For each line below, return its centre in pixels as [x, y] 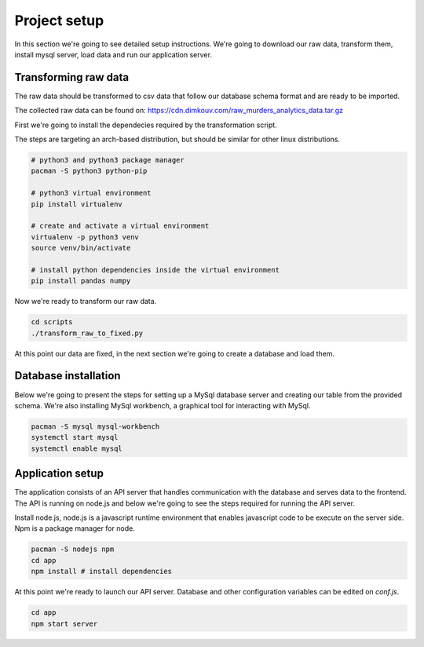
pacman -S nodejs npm [73, 549]
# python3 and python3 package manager [108, 160]
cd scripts [52, 322]
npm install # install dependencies [102, 572]
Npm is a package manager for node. [75, 528]
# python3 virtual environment [91, 193]
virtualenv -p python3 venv [85, 237]
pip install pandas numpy [81, 281]
